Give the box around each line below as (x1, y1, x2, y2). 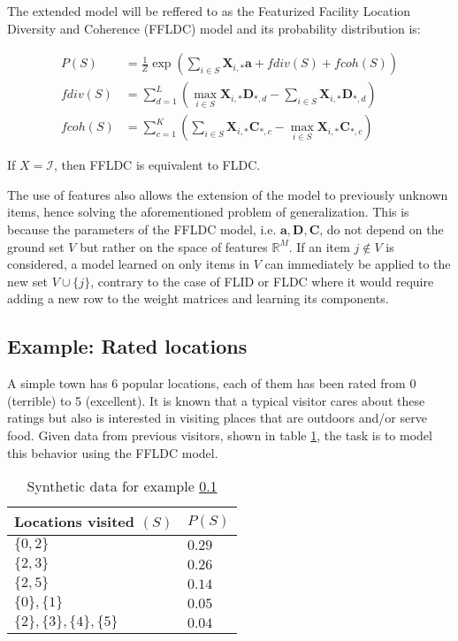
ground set (7, 237, 65, 256)
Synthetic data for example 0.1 (27, 476, 218, 497)
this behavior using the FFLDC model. (7, 443, 218, 462)
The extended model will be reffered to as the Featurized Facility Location (7, 2, 411, 19)
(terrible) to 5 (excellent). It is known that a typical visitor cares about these (7, 391, 425, 409)
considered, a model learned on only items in (7, 255, 250, 273)
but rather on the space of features (80, 237, 268, 256)
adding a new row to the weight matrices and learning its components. (7, 289, 389, 308)
